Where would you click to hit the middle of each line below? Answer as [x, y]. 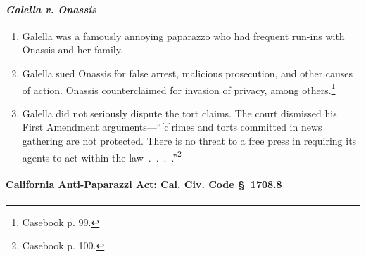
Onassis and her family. [72, 50]
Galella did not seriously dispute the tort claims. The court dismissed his [179, 113]
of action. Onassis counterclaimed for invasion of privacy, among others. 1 [179, 88]
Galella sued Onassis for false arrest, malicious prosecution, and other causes [188, 73]
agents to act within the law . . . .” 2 [102, 156]
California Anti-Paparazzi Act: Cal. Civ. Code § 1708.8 [144, 184]
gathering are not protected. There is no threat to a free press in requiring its [189, 141]
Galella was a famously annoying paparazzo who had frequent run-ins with [183, 35]
